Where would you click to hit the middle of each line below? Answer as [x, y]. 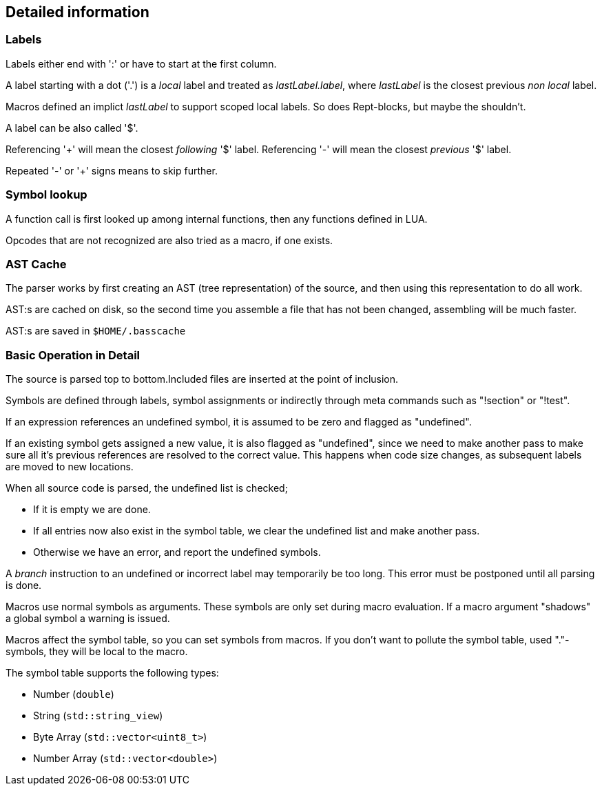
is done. [24, 585]
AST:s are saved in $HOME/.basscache [96, 331]
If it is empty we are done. [92, 510]
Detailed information [77, 12]
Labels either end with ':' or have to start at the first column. [141, 63]
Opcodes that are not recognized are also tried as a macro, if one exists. [169, 240]
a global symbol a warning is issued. [88, 619]
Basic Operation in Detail [73, 355]
